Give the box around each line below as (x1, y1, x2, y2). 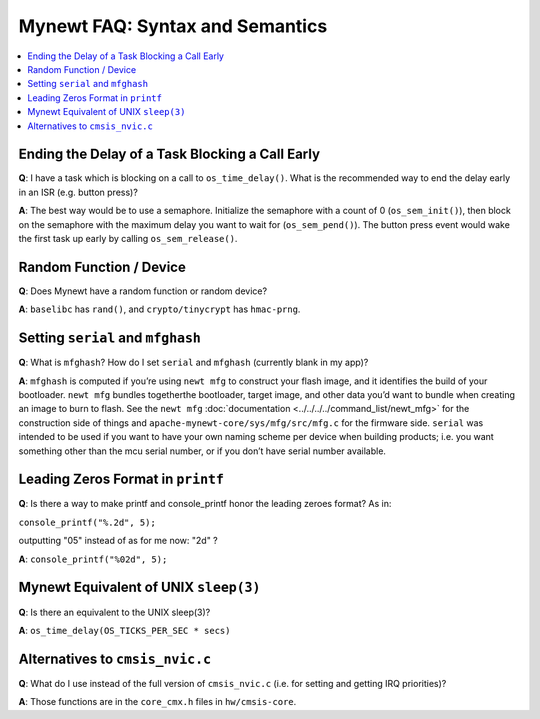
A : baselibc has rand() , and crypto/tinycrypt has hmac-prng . (18, 303, 301, 315)
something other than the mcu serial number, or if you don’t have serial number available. (18, 445, 387, 457)
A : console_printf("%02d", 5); (18, 553, 168, 565)
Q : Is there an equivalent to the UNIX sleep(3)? (18, 606, 211, 618)
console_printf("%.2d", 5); (18, 516, 157, 528)
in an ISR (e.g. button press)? (18, 186, 139, 198)
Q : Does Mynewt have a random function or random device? (18, 285, 268, 297)
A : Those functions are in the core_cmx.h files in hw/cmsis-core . (18, 696, 297, 708)
